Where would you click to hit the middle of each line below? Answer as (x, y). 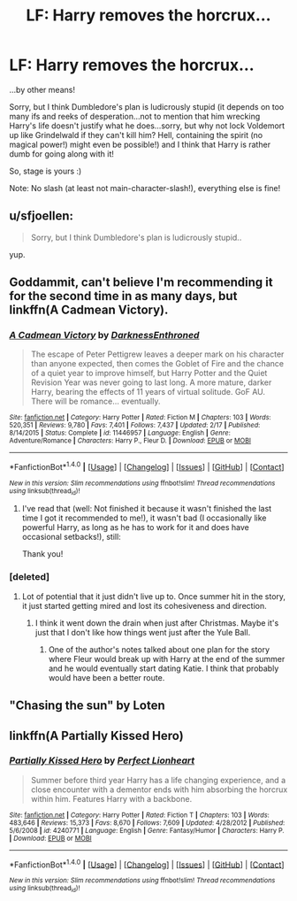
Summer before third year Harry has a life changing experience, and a (158, 780)
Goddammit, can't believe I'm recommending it (141, 283)
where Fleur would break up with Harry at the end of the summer (167, 658)
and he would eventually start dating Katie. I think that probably (164, 668)
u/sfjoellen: (41, 216)
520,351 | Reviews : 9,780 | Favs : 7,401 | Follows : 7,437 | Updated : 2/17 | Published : (135, 426)
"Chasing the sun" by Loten (87, 706)
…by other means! (42, 89)
